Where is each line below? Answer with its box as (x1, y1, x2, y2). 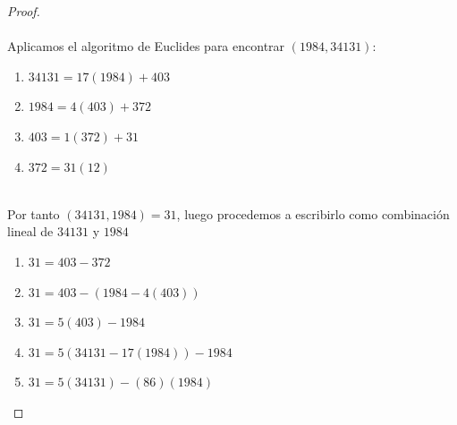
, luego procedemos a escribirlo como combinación (176, 204, 450, 223)
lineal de (7, 222, 54, 241)
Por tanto (7, 204, 60, 223)
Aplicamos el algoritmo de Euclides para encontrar (7, 37, 285, 55)
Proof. (7, 2, 40, 20)
